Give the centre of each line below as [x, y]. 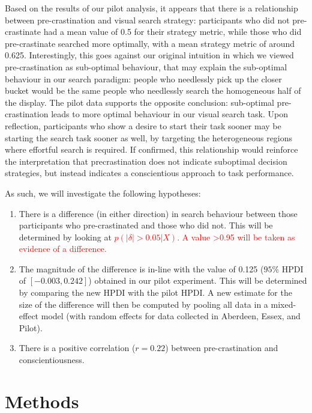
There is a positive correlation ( [77, 348]
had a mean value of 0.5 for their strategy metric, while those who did [172, 32]
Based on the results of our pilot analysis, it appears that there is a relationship [151, 8]
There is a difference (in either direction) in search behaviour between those [158, 213]
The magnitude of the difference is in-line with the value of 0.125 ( [141, 268]
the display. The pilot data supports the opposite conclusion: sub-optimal [139, 102]
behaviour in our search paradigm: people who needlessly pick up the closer [143, 78]
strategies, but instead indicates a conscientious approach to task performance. [149, 173]
